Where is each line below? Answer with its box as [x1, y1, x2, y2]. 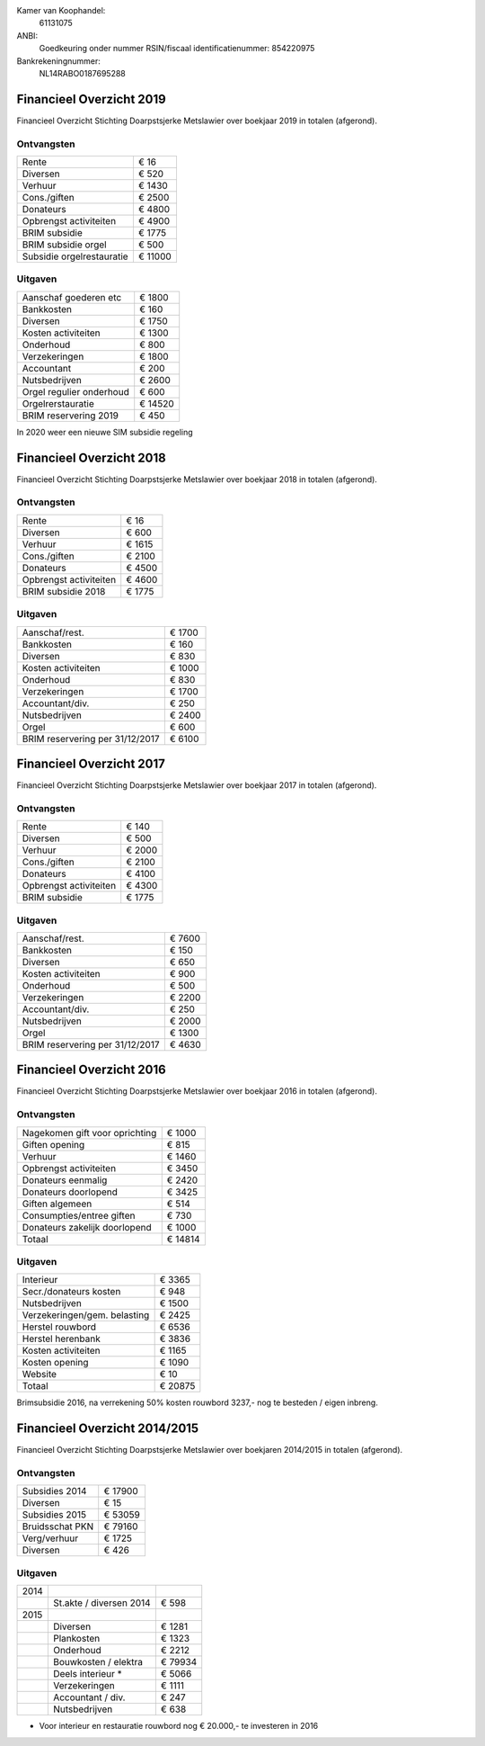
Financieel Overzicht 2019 [16, 91, 166, 107]
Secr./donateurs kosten [22, 1285, 121, 1298]
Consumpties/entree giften [22, 1209, 136, 1222]
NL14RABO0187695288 [39, 67, 126, 78]
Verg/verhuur [22, 1532, 79, 1545]
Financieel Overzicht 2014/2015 [16, 1421, 199, 1437]
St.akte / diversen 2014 [52, 1597, 152, 1609]
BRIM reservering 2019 [22, 409, 119, 422]
